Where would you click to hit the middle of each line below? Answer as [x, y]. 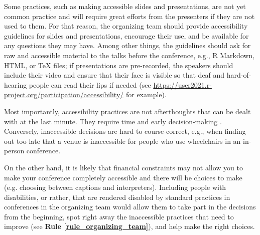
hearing [16, 84]
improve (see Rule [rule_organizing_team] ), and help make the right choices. [129, 226]
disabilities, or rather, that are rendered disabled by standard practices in [117, 197]
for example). [146, 94]
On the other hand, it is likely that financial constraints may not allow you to [123, 167]
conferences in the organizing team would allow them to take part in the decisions [130, 207]
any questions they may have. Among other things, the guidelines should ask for [127, 45]
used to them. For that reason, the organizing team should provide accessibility [126, 26]
